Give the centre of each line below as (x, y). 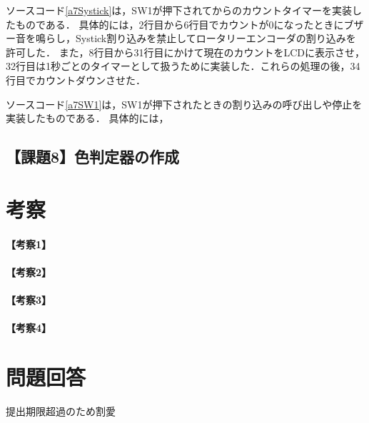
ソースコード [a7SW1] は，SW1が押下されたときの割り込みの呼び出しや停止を (184, 104)
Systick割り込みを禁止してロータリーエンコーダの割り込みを (216, 38)
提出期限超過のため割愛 (61, 411)
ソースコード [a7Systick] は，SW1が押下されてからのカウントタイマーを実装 (179, 10)
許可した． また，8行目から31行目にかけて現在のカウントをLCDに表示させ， (185, 52)
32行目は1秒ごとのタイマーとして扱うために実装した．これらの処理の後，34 (183, 66)
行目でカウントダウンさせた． (76, 80)
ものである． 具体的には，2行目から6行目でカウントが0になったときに (180, 24)
